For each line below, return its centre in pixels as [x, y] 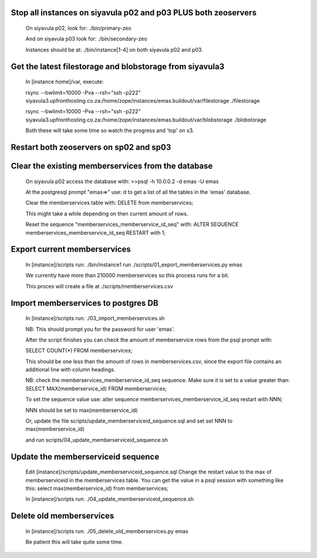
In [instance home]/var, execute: [65, 82]
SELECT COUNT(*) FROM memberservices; [79, 351]
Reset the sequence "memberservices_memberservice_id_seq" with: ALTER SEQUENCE [132, 224]
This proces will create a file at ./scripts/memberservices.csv [99, 286]
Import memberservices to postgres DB [85, 303]
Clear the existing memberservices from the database [112, 166]
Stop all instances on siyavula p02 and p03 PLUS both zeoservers [134, 13]
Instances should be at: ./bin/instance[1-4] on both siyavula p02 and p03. [114, 49]
